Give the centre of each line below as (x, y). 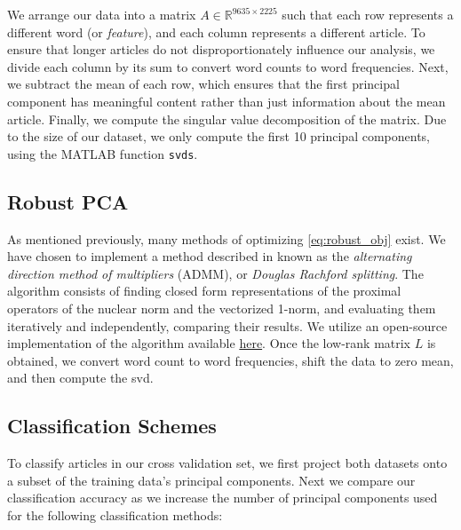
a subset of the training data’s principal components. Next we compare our (211, 480)
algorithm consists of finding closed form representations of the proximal (204, 291)
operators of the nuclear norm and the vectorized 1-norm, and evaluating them (222, 308)
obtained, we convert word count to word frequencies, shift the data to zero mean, (230, 360)
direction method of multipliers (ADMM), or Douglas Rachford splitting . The (215, 273)
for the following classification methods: (115, 514)
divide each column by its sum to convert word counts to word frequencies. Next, (228, 66)
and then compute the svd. (80, 378)
